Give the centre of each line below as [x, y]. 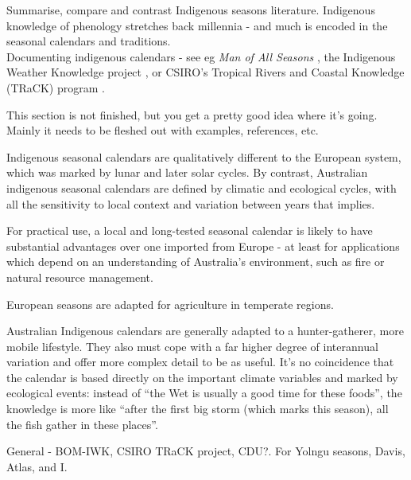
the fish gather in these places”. [82, 424]
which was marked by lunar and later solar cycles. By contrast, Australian [187, 172]
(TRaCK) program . [56, 87]
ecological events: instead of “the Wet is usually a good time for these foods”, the [204, 393]
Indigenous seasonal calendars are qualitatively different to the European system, [204, 156]
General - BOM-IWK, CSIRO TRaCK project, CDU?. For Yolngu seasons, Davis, [206, 451]
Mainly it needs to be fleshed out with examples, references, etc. [163, 130]
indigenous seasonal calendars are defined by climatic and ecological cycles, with [202, 187]
